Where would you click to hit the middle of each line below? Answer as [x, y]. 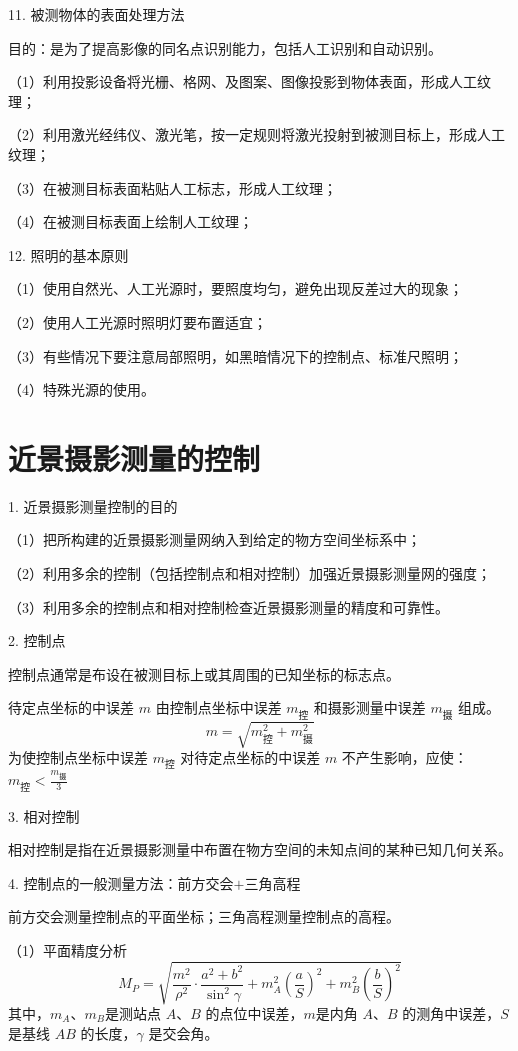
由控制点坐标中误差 [218, 707]
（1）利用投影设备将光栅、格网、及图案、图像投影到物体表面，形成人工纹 [249, 81]
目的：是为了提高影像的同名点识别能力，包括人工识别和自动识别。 [225, 47]
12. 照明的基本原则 [68, 254]
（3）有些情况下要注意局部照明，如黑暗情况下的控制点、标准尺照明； [235, 355]
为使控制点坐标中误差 [78, 757]
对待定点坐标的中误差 [250, 757]
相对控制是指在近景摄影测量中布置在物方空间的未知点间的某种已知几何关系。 [260, 849]
